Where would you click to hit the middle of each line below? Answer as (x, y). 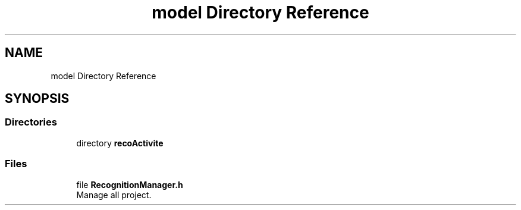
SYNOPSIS (37, 99)
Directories (31, 122)
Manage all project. (114, 195)
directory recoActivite (120, 143)
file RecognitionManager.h (130, 184)
